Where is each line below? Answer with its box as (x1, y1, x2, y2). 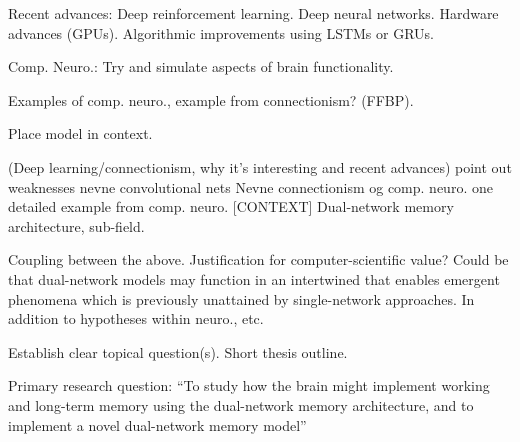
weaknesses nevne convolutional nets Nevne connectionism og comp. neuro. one (8, 176, 493, 197)
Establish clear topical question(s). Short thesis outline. (8, 341, 348, 362)
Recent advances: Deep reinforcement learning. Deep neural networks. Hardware (8, 3, 499, 23)
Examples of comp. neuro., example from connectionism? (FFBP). (8, 89, 414, 110)
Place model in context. (8, 123, 153, 144)
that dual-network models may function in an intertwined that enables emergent (8, 268, 500, 289)
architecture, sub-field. (8, 215, 145, 236)
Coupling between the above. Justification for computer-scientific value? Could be (8, 249, 509, 270)
